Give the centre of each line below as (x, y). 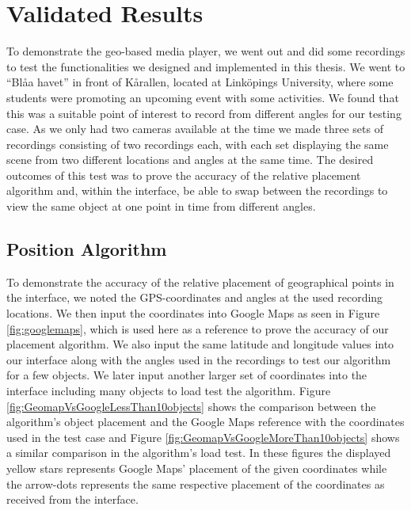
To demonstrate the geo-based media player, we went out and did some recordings (206, 51)
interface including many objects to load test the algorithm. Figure (169, 391)
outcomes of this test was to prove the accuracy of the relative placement (184, 175)
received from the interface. (72, 499)
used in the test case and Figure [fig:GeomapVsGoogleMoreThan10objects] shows (203, 437)
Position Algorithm (87, 249)
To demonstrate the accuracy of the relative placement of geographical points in (200, 282)
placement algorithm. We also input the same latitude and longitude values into (200, 344)
